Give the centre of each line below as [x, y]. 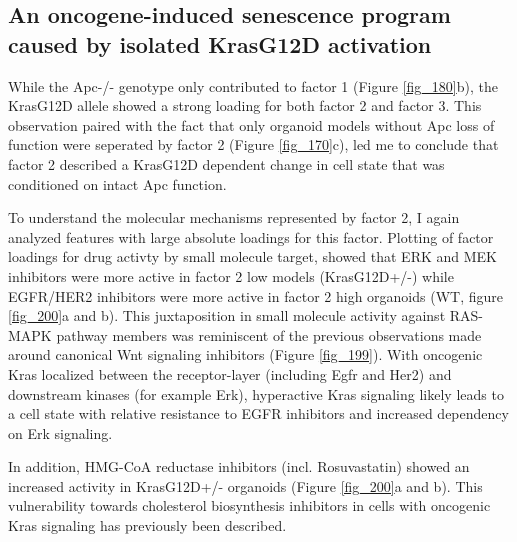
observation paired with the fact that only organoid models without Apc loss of [251, 124]
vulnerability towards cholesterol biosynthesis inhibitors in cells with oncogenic [249, 505]
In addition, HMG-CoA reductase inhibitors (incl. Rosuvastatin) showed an [239, 466]
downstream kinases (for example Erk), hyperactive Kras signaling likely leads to [256, 393]
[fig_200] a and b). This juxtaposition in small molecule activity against [227, 315]
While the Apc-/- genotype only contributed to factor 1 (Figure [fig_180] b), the [253, 85]
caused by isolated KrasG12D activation [220, 43]
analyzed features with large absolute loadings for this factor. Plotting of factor [251, 236]
